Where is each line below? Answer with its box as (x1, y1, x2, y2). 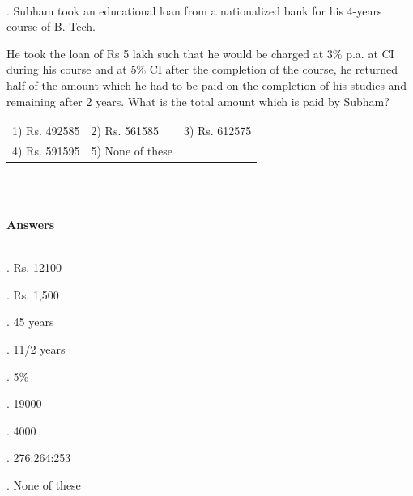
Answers (6, 216, 55, 233)
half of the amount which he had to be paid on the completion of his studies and (6, 76, 407, 93)
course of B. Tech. (6, 18, 96, 35)
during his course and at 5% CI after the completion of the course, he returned (6, 61, 398, 78)
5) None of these (91, 142, 172, 159)
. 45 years (6, 313, 54, 330)
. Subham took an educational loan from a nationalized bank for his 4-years (6, 2, 382, 19)
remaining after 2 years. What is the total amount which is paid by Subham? (6, 92, 390, 109)
